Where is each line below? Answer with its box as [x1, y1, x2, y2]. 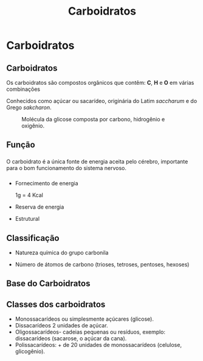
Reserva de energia [15, 203, 64, 211]
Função [6, 140, 35, 150]
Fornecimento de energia [15, 180, 78, 187]
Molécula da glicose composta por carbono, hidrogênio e [21, 116, 165, 123]
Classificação [6, 233, 60, 243]
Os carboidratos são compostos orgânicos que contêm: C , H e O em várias [6, 79, 194, 86]
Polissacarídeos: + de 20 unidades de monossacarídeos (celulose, [15, 341, 182, 349]
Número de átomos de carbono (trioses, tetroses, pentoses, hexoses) [15, 261, 190, 268]
